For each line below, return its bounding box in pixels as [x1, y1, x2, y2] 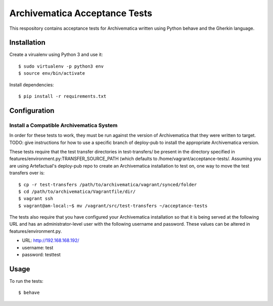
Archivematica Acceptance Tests [9, 8, 153, 19]
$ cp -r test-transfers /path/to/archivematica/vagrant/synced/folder [18, 182, 197, 187]
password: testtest [22, 251, 61, 258]
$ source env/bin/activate [18, 71, 85, 76]
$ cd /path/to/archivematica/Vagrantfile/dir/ [18, 188, 136, 194]
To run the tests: [9, 278, 43, 284]
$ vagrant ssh [18, 196, 53, 201]
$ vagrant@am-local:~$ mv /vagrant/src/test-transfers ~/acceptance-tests [18, 202, 208, 209]
